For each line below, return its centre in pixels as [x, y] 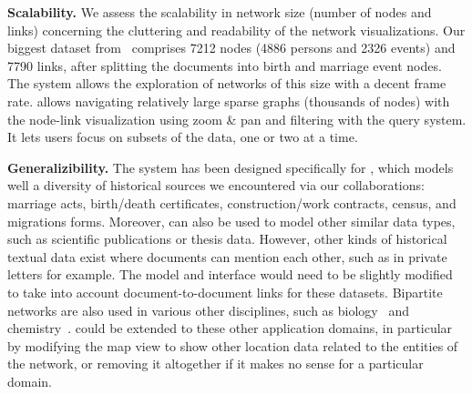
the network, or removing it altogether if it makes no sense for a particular [215, 364]
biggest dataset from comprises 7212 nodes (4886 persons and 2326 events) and [231, 48]
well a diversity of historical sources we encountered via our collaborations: [216, 185]
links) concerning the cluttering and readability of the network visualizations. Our [236, 30]
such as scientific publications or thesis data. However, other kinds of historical [227, 239]
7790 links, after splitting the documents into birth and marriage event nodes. [225, 65]
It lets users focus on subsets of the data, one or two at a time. [183, 137]
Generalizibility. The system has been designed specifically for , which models [231, 167]
